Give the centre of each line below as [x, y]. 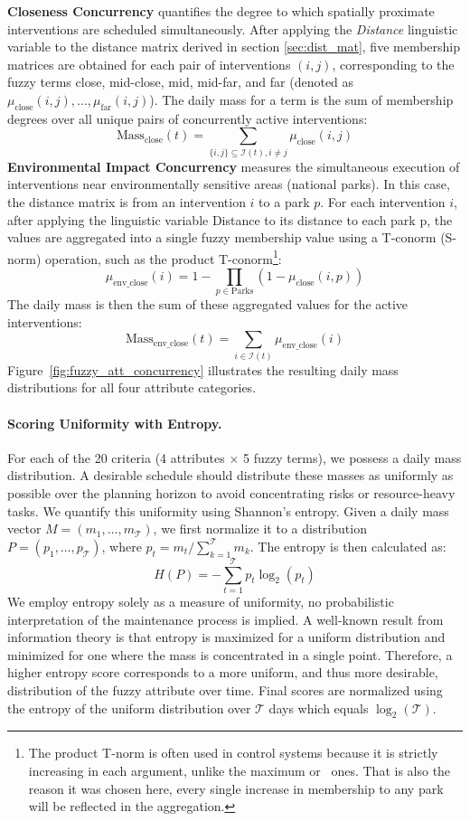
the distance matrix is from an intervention [127, 201]
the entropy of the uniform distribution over [129, 708]
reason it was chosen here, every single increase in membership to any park [236, 788]
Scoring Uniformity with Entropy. [115, 423]
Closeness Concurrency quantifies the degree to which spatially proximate [221, 11]
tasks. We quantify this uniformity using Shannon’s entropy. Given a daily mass [228, 510]
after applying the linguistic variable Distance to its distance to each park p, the [230, 219]
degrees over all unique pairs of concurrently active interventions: [188, 118]
